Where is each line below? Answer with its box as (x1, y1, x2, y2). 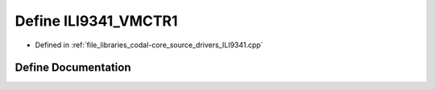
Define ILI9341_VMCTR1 (14, 12, 178, 30)
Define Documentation (14, 61, 131, 75)
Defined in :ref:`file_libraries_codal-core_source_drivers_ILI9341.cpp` (35, 40, 263, 50)
